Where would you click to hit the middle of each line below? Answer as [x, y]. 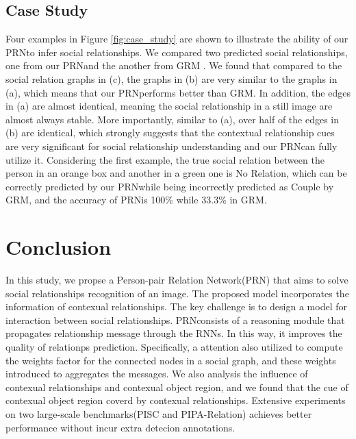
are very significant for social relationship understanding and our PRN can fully [171, 146]
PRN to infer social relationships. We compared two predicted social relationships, [177, 52]
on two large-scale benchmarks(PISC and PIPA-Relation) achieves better [159, 413]
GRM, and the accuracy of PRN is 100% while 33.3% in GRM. [136, 200]
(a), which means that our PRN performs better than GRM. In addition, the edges [178, 92]
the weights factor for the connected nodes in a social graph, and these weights [171, 360]
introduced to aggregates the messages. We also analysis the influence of [157, 374]
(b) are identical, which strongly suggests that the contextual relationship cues [170, 133]
